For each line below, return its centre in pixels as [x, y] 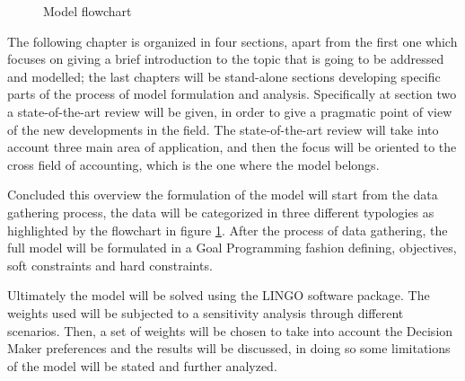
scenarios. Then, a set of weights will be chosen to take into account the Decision [230, 330]
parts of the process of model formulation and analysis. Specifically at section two [232, 94]
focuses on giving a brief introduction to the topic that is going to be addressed [226, 59]
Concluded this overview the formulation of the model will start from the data [223, 195]
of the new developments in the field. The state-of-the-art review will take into [223, 129]
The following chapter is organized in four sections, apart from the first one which [232, 41]
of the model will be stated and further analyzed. [142, 365]
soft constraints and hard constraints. [110, 265]
